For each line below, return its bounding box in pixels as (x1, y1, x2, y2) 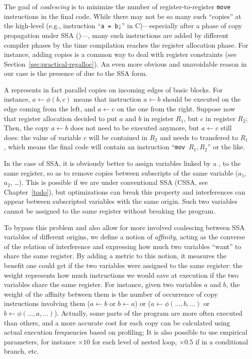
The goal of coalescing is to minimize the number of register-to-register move (4, 1, 231, 11)
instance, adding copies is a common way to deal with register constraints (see (4, 49, 236, 59)
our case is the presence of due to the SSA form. (4, 68, 148, 78)
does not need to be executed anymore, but (70, 123, 199, 133)
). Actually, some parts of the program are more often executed (54, 308, 243, 318)
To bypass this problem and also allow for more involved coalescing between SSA (4, 222, 245, 232)
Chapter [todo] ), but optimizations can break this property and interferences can (4, 186, 246, 197)
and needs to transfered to (160, 132, 238, 142)
